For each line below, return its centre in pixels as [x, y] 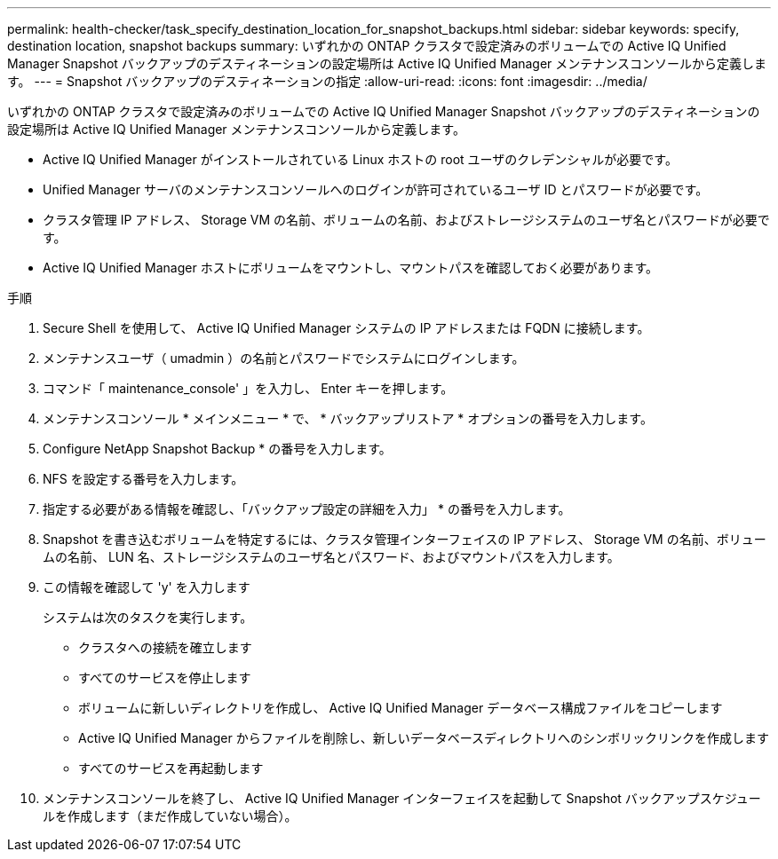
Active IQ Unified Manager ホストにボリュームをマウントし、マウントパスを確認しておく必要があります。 [350, 268]
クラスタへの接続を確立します [165, 647]
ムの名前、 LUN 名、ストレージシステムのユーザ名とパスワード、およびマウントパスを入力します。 [331, 557]
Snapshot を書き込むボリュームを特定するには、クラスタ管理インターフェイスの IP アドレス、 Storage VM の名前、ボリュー [405, 539]
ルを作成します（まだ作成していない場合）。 [170, 816]
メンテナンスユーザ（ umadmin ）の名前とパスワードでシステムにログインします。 [284, 358]
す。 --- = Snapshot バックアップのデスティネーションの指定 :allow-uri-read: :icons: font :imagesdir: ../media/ [327, 81]
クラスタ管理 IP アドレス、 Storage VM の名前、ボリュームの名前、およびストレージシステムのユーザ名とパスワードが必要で [406, 220]
